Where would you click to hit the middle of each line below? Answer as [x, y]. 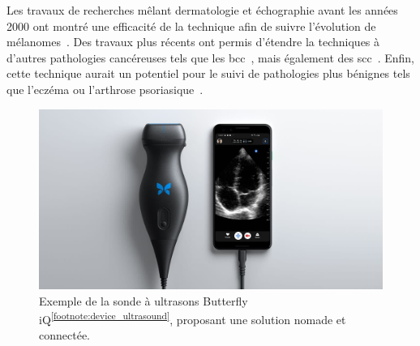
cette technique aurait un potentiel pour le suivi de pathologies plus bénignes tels [208, 73]
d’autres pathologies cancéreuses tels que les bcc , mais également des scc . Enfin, [210, 57]
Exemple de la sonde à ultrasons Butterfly [144, 300]
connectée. [64, 335]
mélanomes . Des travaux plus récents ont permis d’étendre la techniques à [193, 42]
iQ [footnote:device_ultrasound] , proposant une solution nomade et [193, 318]
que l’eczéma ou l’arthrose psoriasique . [105, 89]
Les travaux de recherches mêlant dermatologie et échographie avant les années [202, 10]
